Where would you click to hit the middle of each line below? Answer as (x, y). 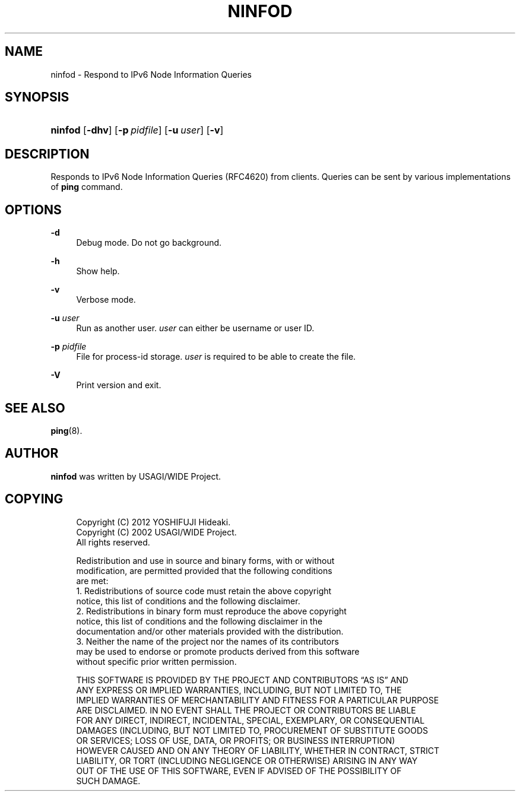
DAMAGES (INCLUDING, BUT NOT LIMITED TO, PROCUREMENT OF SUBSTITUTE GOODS (252, 730)
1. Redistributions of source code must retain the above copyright (204, 591)
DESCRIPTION (47, 154)
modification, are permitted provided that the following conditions (204, 570)
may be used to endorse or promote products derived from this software (218, 651)
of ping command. (87, 187)
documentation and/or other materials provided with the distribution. (210, 631)
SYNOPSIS (37, 97)
